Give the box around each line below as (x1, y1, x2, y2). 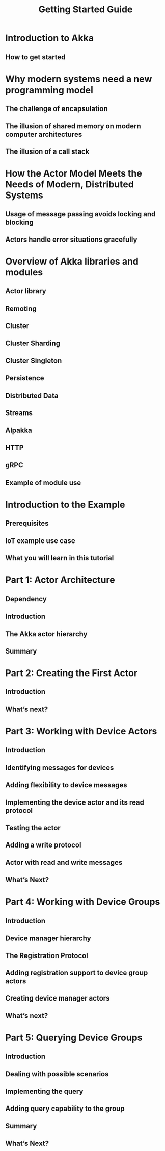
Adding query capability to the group (5, 1104, 125, 1113)
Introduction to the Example (5, 498, 125, 510)
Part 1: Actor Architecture (5, 574, 116, 586)
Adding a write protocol (5, 841, 81, 850)
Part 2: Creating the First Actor (5, 667, 138, 679)
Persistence (5, 374, 44, 382)
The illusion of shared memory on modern (5, 122, 141, 131)
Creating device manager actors (5, 994, 110, 1003)
